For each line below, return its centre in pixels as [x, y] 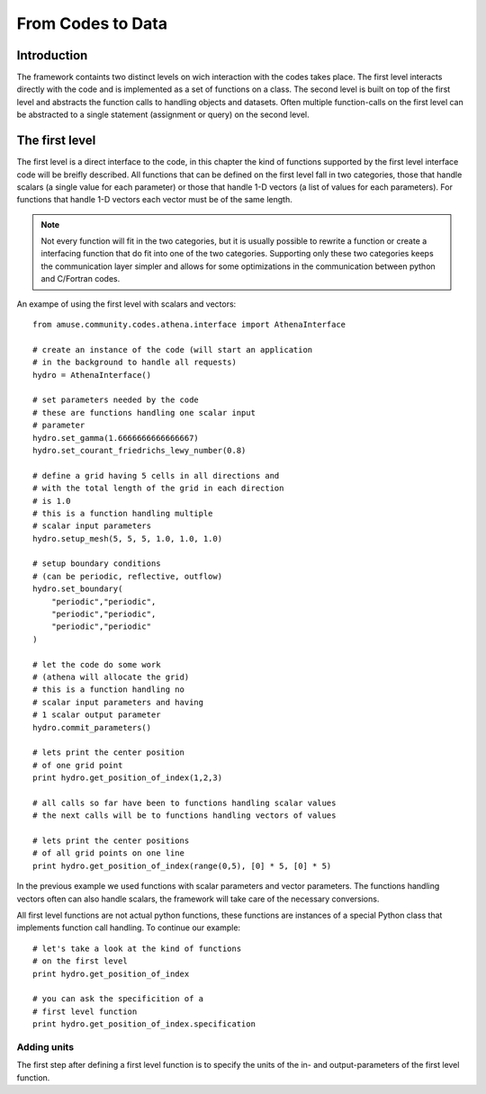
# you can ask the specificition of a [118, 999]
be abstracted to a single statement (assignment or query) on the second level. [163, 115]
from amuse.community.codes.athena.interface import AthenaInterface [189, 325]
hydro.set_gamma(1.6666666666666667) [116, 438]
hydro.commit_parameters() [92, 727]
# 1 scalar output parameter [97, 715]
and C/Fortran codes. [81, 279]
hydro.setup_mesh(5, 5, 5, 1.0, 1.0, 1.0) [128, 538]
